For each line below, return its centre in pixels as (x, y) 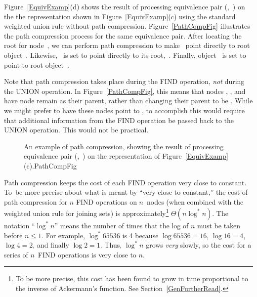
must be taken (219, 225)
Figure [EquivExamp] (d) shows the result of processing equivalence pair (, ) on (125, 6)
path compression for (36, 201)
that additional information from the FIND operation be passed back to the (119, 120)
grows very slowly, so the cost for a (199, 245)
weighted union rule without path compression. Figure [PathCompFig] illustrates (127, 26)
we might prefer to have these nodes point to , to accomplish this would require (124, 110)
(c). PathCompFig (50, 165)
